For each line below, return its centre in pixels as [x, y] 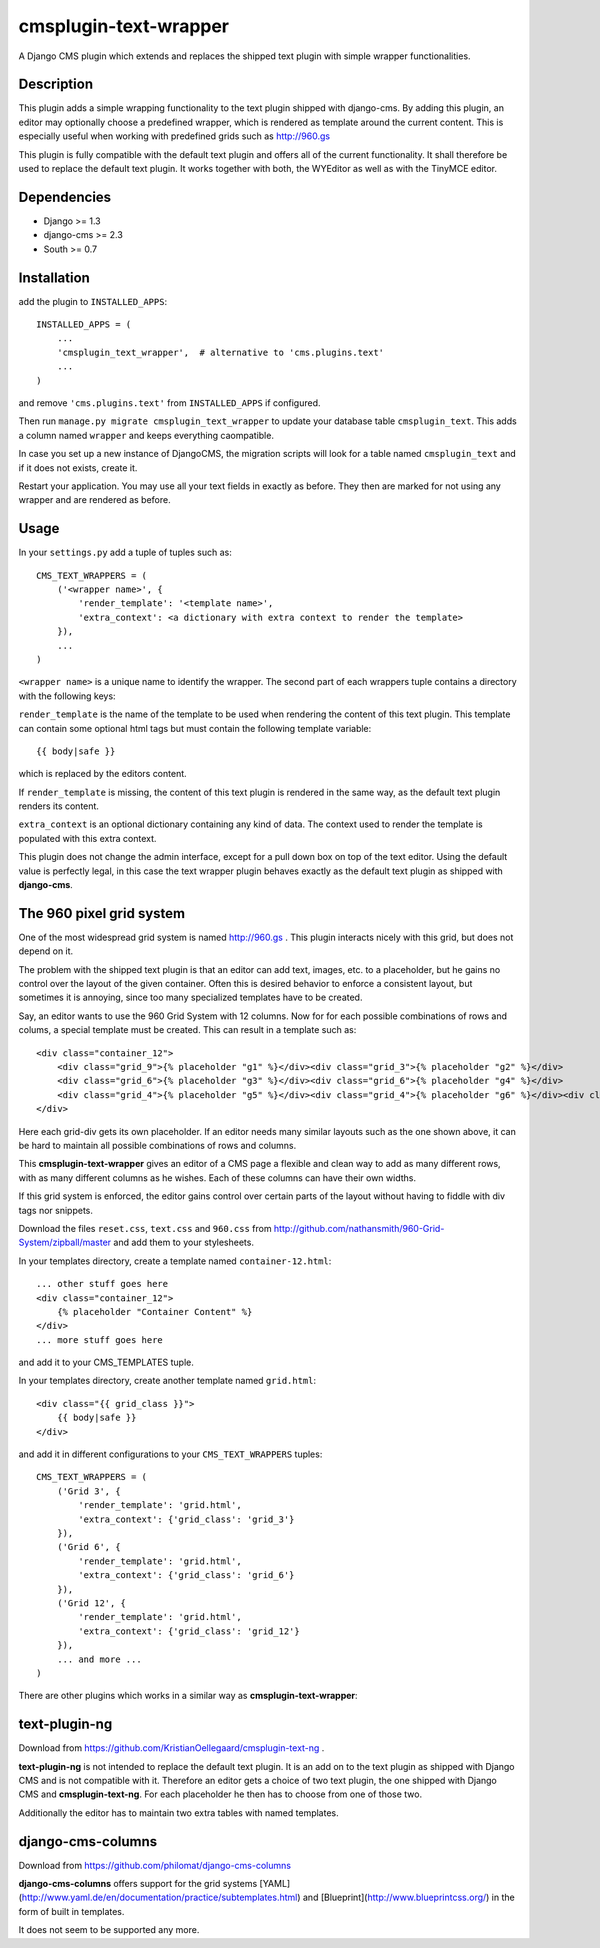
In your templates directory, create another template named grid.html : [167, 1381]
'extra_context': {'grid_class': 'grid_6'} [186, 1575]
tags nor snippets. [56, 1210]
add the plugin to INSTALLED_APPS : [93, 301]
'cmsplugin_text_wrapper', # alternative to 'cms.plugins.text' [220, 352]
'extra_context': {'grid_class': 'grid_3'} [186, 1519]
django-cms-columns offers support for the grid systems [138, 1884]
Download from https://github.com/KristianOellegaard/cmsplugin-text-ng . [171, 1748]
